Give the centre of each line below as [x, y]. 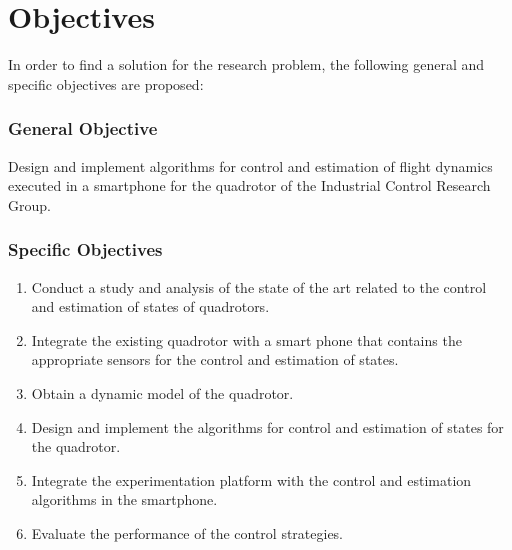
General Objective [83, 128]
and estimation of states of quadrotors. [150, 306]
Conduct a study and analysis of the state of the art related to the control [259, 286]
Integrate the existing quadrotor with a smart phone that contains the [246, 339]
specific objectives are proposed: [106, 83]
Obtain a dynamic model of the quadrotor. [162, 392]
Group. [29, 204]
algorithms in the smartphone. [124, 499]
